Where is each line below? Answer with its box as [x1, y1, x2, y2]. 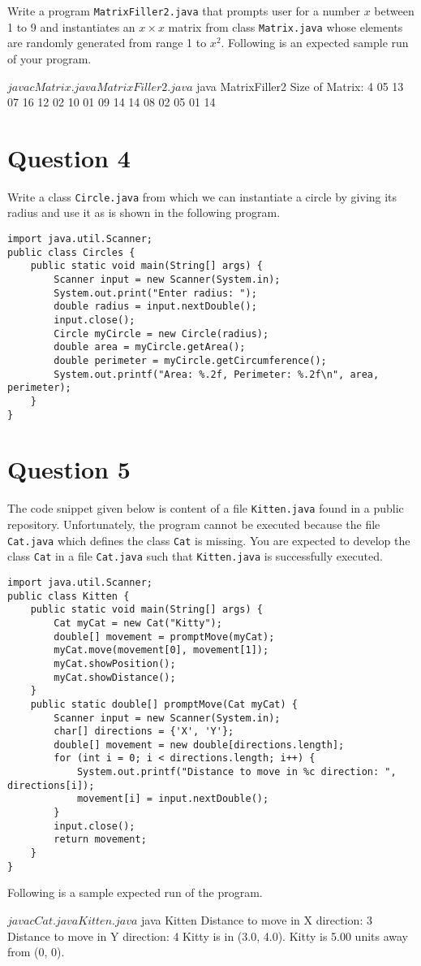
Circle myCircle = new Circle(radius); [54, 327, 269, 340]
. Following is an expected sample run [221, 34, 409, 51]
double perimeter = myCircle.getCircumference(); [54, 354, 327, 366]
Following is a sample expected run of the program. [7, 884, 263, 901]
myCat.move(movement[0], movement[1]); [54, 644, 269, 656]
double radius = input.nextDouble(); [54, 301, 257, 313]
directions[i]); [7, 779, 95, 791]
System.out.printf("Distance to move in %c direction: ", [76, 766, 397, 778]
